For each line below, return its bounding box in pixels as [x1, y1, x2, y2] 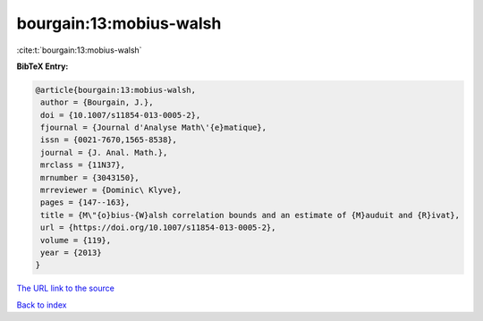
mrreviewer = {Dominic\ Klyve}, [40, 185, 182, 196]
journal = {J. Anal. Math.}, [40, 148, 168, 157]
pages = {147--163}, [40, 198, 131, 207]
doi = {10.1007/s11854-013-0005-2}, [40, 110, 201, 120]
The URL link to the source [16, 283, 115, 294]
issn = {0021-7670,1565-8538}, [40, 135, 178, 145]
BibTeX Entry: [16, 61, 69, 72]
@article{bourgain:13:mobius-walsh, [35, 85, 197, 95]
